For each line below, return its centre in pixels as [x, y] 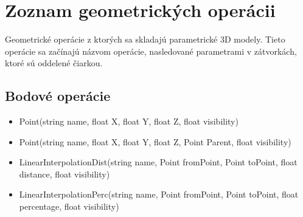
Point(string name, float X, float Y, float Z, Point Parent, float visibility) [155, 141]
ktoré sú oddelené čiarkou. [54, 63]
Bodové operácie [58, 96]
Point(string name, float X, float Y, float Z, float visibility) [129, 121]
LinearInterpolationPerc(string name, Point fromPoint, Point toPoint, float [159, 194]
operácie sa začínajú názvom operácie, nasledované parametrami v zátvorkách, [151, 51]
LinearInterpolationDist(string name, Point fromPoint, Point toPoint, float [158, 162]
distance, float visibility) [64, 174]
